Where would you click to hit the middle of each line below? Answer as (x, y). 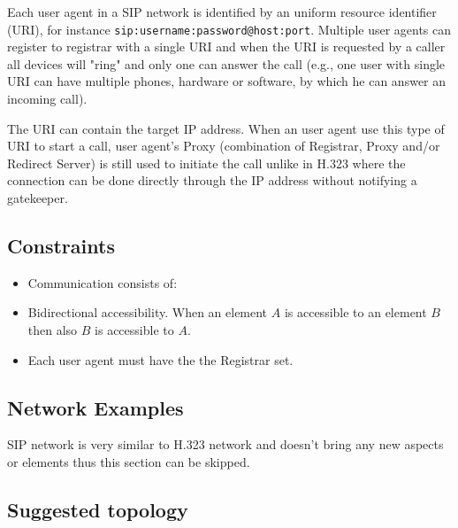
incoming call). (47, 99)
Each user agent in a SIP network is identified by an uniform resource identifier (222, 12)
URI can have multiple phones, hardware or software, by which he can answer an (227, 81)
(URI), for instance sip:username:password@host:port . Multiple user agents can (229, 29)
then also (53, 329)
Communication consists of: (103, 282)
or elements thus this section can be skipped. (129, 461)
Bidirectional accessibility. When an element (148, 312)
